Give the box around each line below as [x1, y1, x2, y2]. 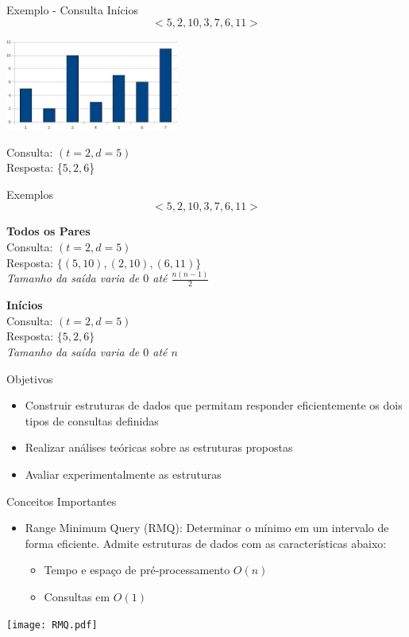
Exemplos [6, 185, 53, 202]
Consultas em [44, 588, 110, 604]
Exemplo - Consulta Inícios [6, 2, 139, 17]
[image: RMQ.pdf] [6, 619, 98, 631]
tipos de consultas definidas [25, 412, 159, 429]
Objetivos [6, 370, 53, 386]
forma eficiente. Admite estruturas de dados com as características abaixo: [25, 534, 387, 551]
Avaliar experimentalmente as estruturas [25, 466, 222, 483]
